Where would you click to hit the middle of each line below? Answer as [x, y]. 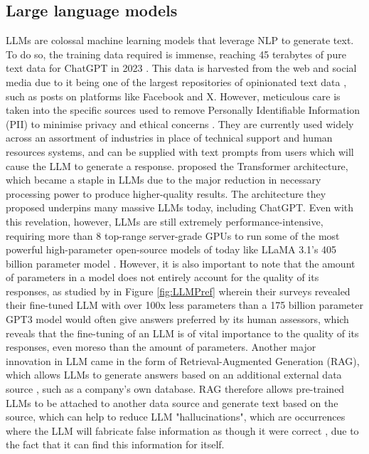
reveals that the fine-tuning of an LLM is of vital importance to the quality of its [182, 333]
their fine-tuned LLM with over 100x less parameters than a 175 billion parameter [184, 305]
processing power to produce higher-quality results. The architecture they [166, 193]
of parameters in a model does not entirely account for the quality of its [162, 277]
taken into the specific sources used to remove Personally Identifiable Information [183, 110]
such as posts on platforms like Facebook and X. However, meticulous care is [173, 96]
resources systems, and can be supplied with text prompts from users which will [180, 151]
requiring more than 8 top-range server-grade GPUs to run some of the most [173, 235]
